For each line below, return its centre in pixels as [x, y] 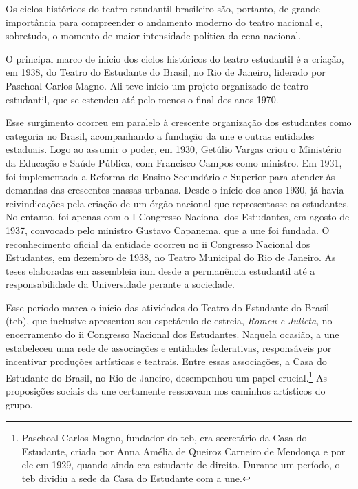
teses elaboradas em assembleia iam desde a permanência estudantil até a [160, 270]
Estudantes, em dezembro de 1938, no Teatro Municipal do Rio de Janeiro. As [171, 257]
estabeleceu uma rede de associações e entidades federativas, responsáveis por [169, 347]
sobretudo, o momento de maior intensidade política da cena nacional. [154, 35]
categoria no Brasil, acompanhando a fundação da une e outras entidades [160, 135]
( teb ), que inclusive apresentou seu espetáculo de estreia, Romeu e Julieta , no [169, 321]
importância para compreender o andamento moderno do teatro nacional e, [164, 22]
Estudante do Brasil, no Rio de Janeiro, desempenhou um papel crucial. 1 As [167, 376]
